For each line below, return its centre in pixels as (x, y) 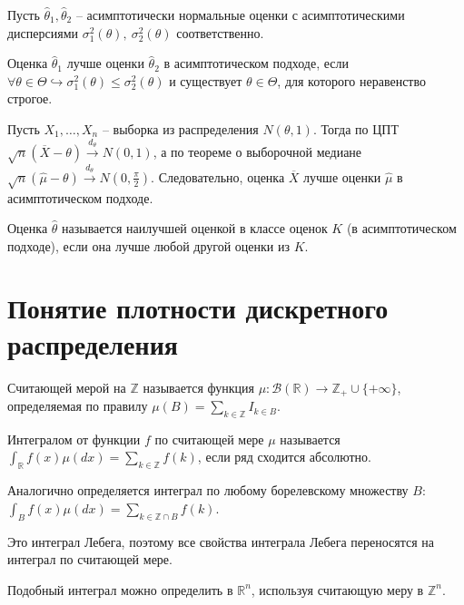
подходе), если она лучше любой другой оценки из (148, 245)
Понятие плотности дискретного (198, 308)
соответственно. (220, 32)
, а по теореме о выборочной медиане (257, 151)
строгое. (30, 98)
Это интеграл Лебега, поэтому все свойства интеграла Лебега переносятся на (221, 541)
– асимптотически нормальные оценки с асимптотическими (240, 15)
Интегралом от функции (74, 439)
